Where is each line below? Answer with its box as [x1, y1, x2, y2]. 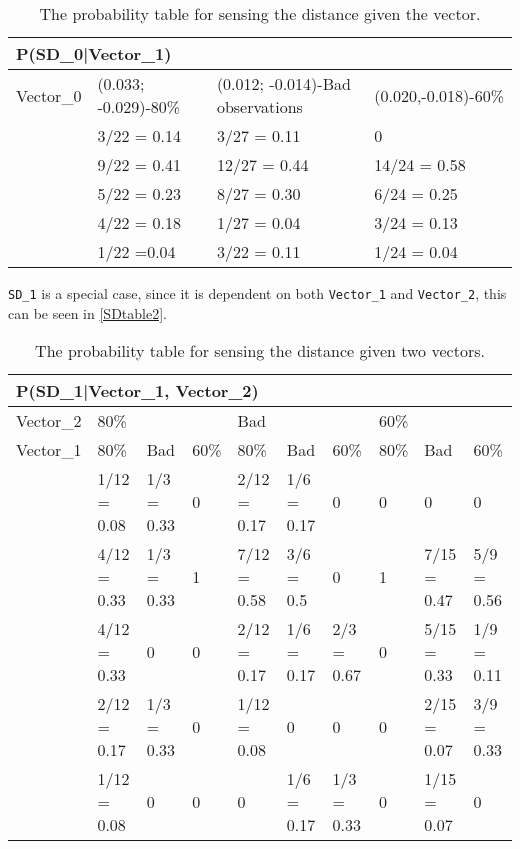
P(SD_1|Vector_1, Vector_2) [16, 379, 259, 403]
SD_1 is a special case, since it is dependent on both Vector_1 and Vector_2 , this [8, 283, 507, 303]
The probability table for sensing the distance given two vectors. [35, 339, 485, 363]
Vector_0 [16, 83, 82, 107]
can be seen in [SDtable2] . [8, 302, 167, 323]
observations [216, 95, 303, 118]
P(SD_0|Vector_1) [16, 42, 172, 65]
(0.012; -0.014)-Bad [216, 72, 351, 95]
